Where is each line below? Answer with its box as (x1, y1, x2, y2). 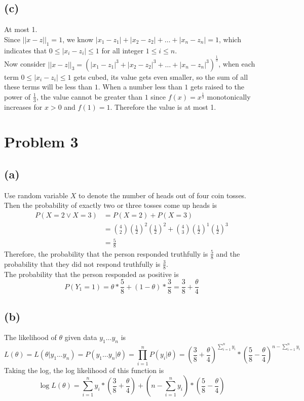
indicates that (4, 45, 47, 55)
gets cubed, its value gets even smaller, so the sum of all (73, 71, 248, 82)
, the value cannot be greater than (36, 91, 143, 102)
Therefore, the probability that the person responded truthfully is (4, 248, 208, 259)
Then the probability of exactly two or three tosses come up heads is (4, 200, 217, 210)
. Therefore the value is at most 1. (110, 101, 216, 112)
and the (216, 248, 240, 259)
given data (64, 332, 97, 343)
